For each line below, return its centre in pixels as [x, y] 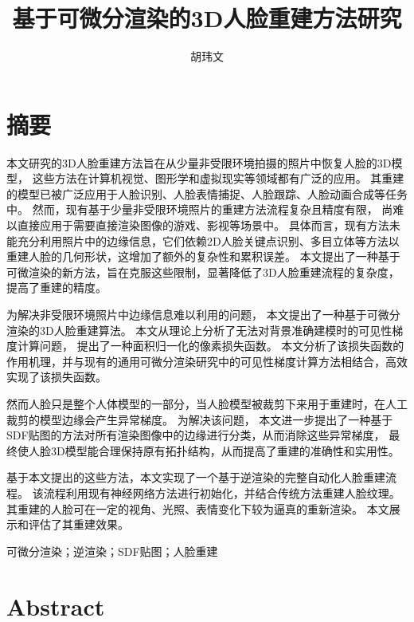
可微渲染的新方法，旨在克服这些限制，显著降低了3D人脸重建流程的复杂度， [203, 272]
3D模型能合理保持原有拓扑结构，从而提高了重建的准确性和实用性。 [225, 450]
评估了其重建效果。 [78, 524]
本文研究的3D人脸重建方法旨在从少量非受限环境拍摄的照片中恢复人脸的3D [199, 162]
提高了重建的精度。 [57, 287]
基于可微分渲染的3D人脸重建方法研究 [207, 18]
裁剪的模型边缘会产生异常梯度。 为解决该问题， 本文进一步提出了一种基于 [200, 419]
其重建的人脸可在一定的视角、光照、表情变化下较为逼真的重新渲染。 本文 [198, 508]
